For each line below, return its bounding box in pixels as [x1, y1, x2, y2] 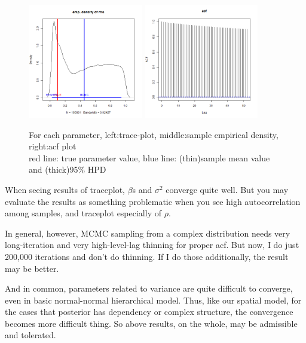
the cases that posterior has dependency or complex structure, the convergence [5, 305, 293, 318]
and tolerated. [5, 329, 56, 341]
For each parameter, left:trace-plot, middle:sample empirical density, [29, 128, 279, 140]
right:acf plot [29, 140, 76, 152]
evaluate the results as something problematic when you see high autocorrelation [5, 195, 301, 207]
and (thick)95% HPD [29, 163, 106, 176]
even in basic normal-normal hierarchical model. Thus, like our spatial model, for [5, 293, 302, 306]
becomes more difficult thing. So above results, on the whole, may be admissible [5, 317, 298, 329]
